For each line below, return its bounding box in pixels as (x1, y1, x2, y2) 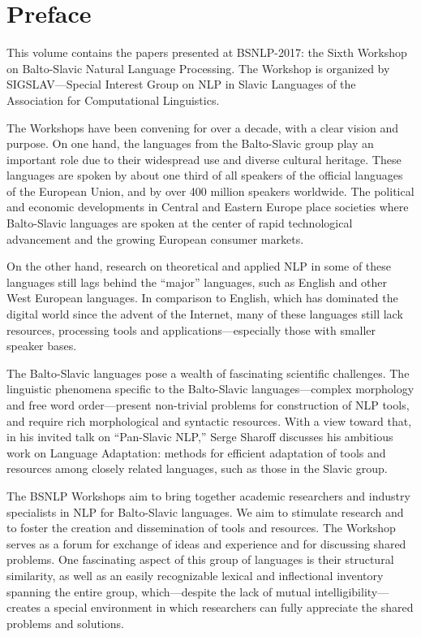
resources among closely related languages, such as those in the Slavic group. (6, 460, 388, 477)
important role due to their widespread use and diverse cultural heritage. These (6, 150, 402, 167)
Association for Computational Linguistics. (6, 91, 220, 108)
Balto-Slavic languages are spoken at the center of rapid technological (6, 214, 353, 232)
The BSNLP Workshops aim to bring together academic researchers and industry (6, 487, 410, 504)
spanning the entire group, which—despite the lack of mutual (6, 583, 311, 600)
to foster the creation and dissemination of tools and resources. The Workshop (6, 519, 396, 536)
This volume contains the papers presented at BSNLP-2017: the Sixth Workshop (6, 44, 407, 61)
